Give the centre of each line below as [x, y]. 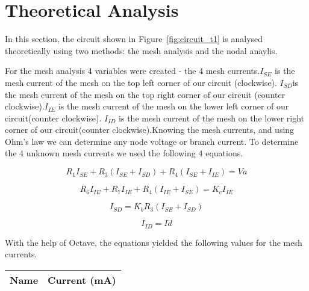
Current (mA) [82, 280]
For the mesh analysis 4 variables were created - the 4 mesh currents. [133, 71]
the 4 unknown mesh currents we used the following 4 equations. [124, 153]
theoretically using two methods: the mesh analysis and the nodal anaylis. [141, 50]
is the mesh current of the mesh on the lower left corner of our [173, 106]
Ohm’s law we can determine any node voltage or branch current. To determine [152, 141]
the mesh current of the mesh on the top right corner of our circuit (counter [145, 94]
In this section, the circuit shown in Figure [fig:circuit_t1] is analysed [134, 39]
